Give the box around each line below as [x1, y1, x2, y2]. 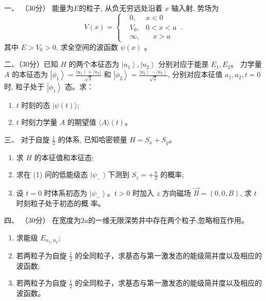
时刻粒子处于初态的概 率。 [16, 197, 105, 208]
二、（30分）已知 [4, 59, 58, 69]
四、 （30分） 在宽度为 [4, 215, 81, 225]
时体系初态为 [44, 187, 87, 198]
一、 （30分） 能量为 [4, 3, 74, 13]
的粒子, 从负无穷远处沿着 [79, 3, 163, 13]
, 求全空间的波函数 [56, 41, 118, 52]
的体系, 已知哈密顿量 [58, 134, 127, 145]
